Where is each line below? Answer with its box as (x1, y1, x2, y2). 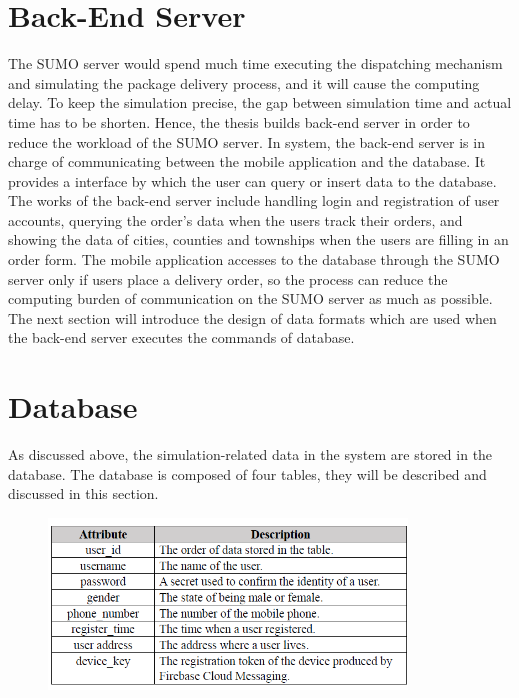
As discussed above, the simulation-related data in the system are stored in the (8, 444, 493, 465)
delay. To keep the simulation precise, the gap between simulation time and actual (8, 92, 512, 113)
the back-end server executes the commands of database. (8, 327, 355, 348)
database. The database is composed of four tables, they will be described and (8, 463, 487, 484)
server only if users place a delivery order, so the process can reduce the (8, 268, 448, 289)
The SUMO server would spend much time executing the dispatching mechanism (8, 53, 503, 74)
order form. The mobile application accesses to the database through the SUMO (8, 249, 500, 270)
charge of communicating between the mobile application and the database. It (8, 151, 486, 172)
